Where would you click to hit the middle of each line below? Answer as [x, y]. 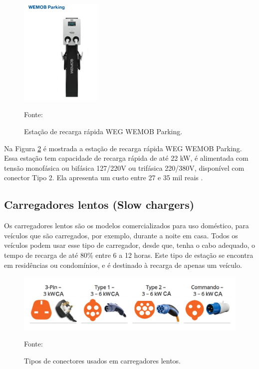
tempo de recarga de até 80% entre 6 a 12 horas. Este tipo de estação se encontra [129, 255]
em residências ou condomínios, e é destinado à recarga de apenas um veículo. [123, 265]
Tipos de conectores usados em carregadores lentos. [103, 360]
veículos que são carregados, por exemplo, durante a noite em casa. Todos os [121, 235]
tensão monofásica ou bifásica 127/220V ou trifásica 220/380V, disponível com [124, 167]
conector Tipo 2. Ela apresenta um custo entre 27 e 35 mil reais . [104, 177]
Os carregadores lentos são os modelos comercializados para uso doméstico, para [127, 226]
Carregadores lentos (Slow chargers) [99, 205]
